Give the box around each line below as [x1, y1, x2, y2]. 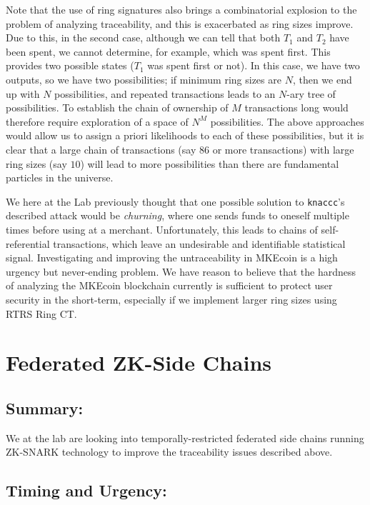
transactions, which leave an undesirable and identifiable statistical [53, 236, 346, 251]
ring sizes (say [6, 156, 67, 171]
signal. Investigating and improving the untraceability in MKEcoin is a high [6, 250, 338, 265]
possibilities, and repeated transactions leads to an [54, 86, 276, 101]
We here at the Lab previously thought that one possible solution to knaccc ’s [6, 194, 345, 209]
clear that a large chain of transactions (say [6, 141, 196, 156]
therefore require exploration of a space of [6, 114, 189, 129]
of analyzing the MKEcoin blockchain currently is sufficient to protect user [6, 278, 333, 293]
